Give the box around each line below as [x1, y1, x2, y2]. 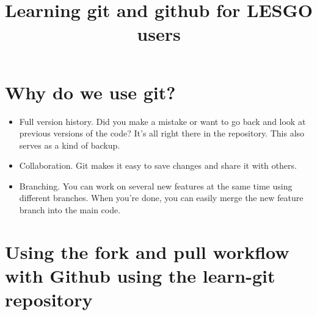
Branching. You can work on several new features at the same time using [19, 179, 293, 192]
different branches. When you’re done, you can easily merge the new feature [19, 191, 304, 204]
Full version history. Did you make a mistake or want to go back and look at [19, 115, 306, 127]
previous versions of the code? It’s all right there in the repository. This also [19, 127, 305, 140]
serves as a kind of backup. [19, 138, 120, 151]
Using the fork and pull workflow [5, 239, 290, 264]
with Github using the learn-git [5, 263, 275, 288]
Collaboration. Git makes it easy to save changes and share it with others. [19, 159, 297, 172]
